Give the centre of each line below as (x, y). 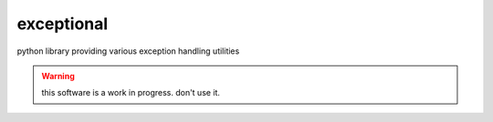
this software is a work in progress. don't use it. (131, 93)
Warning (58, 76)
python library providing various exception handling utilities (128, 51)
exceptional (63, 24)
